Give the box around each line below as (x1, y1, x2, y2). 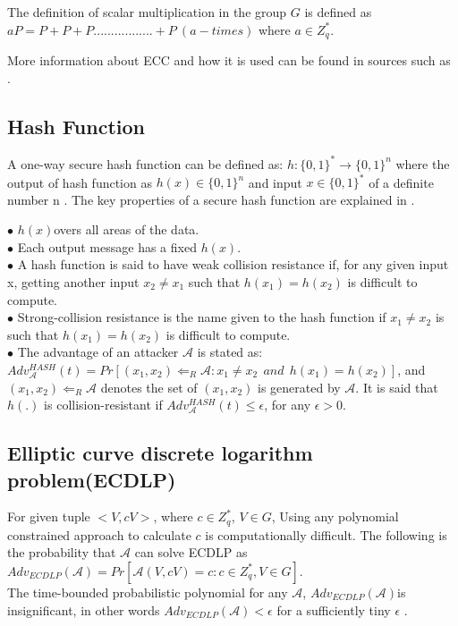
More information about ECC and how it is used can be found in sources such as (7, 51, 451, 70)
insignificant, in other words (7, 600, 160, 619)
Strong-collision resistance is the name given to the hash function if (17, 308, 386, 326)
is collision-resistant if (44, 395, 163, 414)
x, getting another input (7, 273, 140, 291)
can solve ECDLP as (134, 543, 248, 562)
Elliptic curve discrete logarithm (7, 439, 313, 467)
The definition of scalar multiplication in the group (7, 3, 287, 21)
